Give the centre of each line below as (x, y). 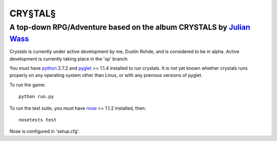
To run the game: (27, 85)
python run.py (36, 97)
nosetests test (38, 120)
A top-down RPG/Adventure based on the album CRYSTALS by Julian (130, 27)
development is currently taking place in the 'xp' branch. (69, 58)
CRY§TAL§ (33, 13)
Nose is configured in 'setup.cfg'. (45, 131)
